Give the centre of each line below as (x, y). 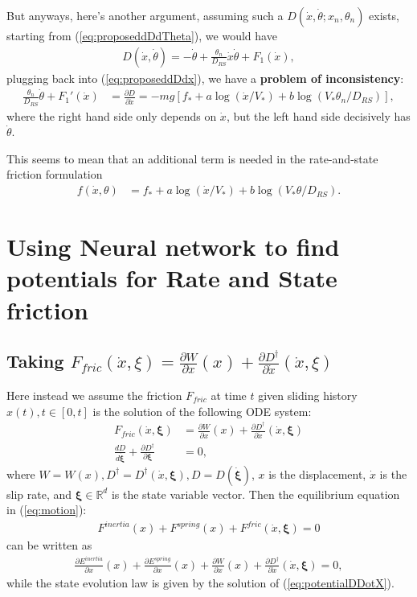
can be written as (49, 545)
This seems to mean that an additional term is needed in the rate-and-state (192, 158)
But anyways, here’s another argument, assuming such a (145, 15)
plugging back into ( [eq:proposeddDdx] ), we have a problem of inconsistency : (205, 78)
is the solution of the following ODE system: (202, 411)
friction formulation (55, 174)
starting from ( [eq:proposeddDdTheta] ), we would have (142, 35)
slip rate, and (39, 494)
